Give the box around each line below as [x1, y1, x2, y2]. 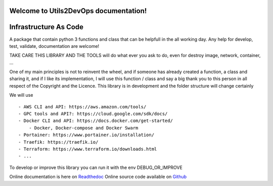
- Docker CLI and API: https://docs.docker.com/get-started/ [18, 118, 173, 123]
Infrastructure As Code [9, 23, 83, 31]
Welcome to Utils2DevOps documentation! [9, 7, 147, 15]
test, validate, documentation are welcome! [9, 43, 100, 49]
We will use [9, 92, 33, 98]
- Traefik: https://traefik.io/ [18, 139, 99, 145]
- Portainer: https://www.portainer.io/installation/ [18, 132, 154, 138]
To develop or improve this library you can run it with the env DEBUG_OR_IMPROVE [9, 164, 183, 170]
